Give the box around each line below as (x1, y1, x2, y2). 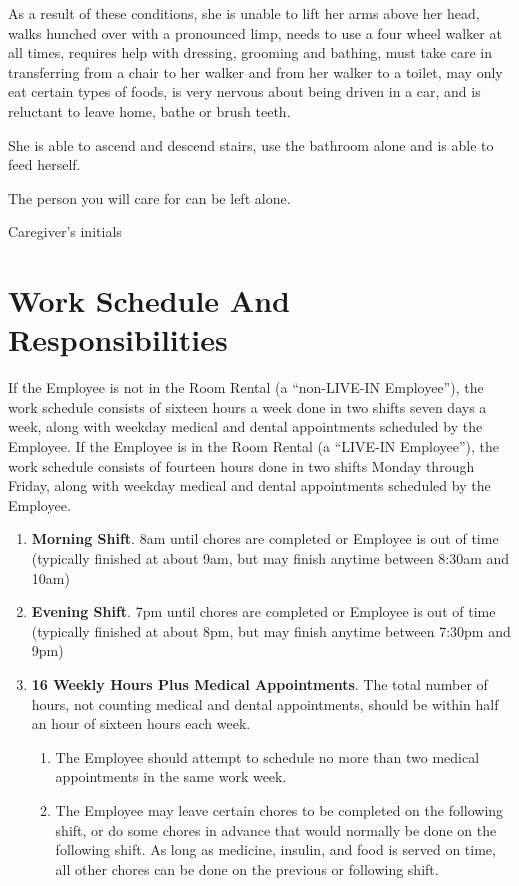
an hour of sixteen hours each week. (31, 713, 251, 734)
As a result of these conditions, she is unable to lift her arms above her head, (8, 3, 480, 23)
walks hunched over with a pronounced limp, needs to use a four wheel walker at (8, 22, 502, 43)
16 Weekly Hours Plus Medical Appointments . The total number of (31, 673, 488, 694)
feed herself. (8, 154, 81, 175)
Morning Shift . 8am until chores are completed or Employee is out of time (31, 528, 499, 549)
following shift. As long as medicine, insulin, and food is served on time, (55, 839, 496, 860)
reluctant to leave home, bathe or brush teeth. (8, 100, 291, 121)
